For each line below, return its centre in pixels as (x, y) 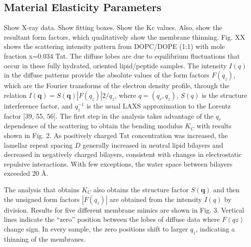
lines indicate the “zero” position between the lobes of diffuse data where (112, 219)
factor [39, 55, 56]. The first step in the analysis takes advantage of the (109, 116)
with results (214, 126)
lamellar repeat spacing (38, 145)
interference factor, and (38, 105)
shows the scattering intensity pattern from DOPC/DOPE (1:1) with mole (114, 46)
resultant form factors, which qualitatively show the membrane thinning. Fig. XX (125, 37)
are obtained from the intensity (156, 199)
